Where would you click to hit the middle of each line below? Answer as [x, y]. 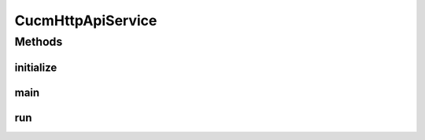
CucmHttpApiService [86, 20]
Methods [39, 42]
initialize [36, 67]
